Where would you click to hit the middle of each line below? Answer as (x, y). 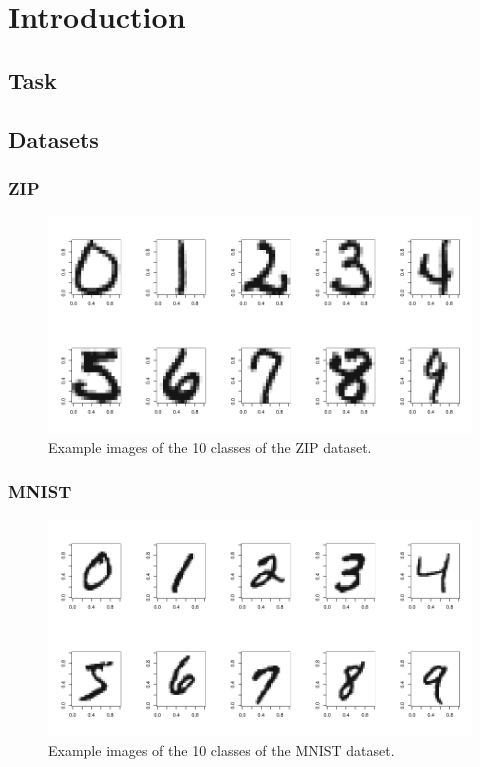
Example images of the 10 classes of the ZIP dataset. (210, 446)
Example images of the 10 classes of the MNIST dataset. (221, 749)
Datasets (53, 138)
